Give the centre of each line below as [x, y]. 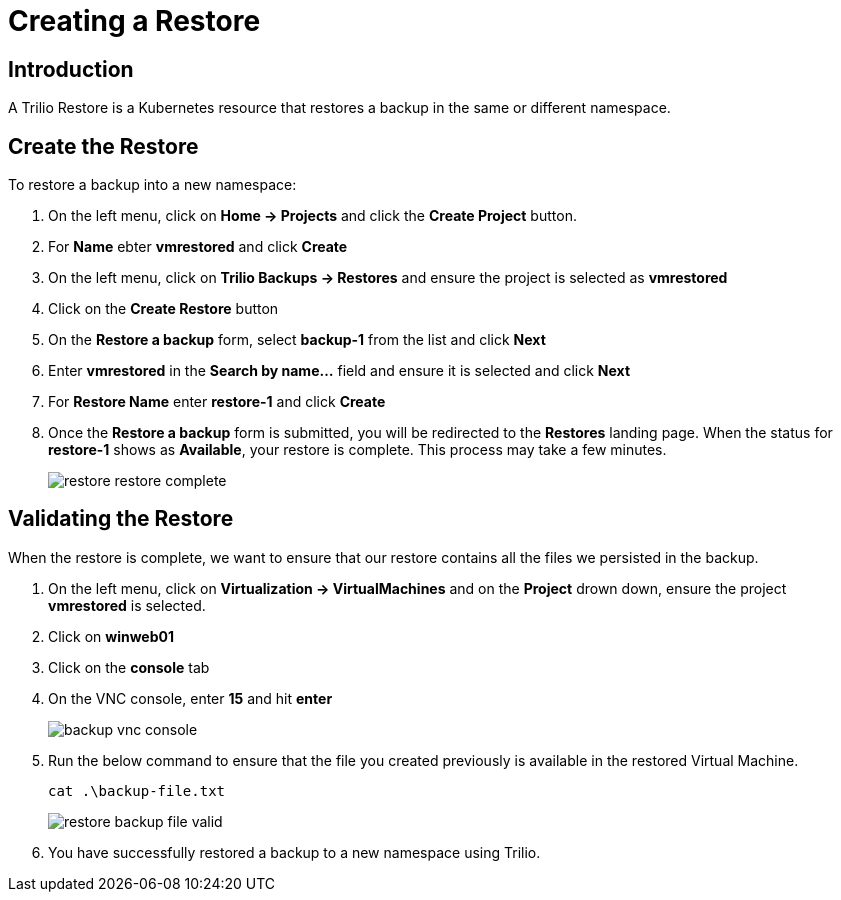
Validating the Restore [121, 519]
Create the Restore [103, 146]
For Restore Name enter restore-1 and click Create [217, 402]
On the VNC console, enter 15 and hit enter [190, 698]
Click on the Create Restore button [163, 309]
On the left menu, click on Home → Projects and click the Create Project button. [312, 216]
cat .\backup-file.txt [137, 790]
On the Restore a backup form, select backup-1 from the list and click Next [297, 340]
